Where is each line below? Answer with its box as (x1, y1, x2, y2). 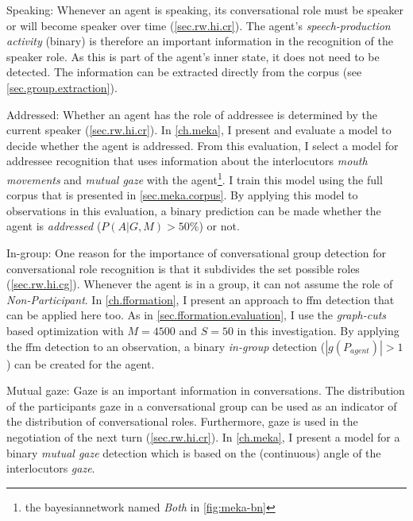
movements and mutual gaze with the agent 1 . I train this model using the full (6, 168, 383, 187)
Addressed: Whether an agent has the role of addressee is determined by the (6, 106, 377, 122)
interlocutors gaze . (6, 460, 95, 477)
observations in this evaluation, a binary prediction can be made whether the (6, 202, 381, 218)
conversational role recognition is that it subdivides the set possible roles (6, 260, 360, 276)
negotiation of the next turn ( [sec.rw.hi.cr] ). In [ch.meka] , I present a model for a (6, 428, 400, 445)
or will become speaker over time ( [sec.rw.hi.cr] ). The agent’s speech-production (6, 17, 391, 33)
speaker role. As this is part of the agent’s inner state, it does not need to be (6, 48, 380, 64)
